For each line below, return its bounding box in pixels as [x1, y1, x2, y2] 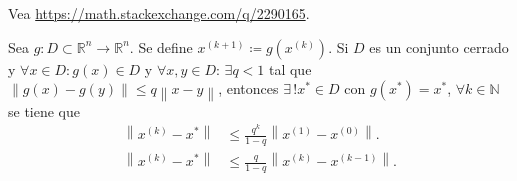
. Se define [129, 36, 193, 57]
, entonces [218, 78, 279, 99]
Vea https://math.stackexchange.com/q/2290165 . [8, 3, 310, 23]
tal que [268, 58, 312, 79]
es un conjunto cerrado [369, 36, 509, 57]
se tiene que [8, 100, 81, 121]
